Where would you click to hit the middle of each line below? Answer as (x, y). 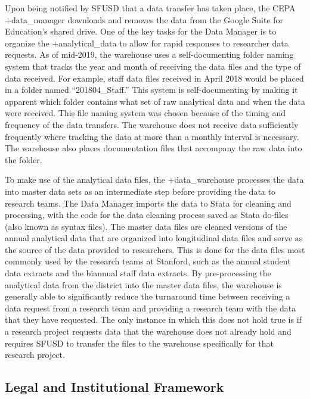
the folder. (24, 159)
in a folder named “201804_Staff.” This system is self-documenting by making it (151, 90)
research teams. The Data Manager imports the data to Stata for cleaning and (148, 203)
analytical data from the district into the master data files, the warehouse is (143, 284)
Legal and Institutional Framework (114, 387)
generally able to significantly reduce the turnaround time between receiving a (148, 296)
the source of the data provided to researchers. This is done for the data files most (155, 249)
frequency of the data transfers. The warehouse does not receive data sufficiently (152, 124)
